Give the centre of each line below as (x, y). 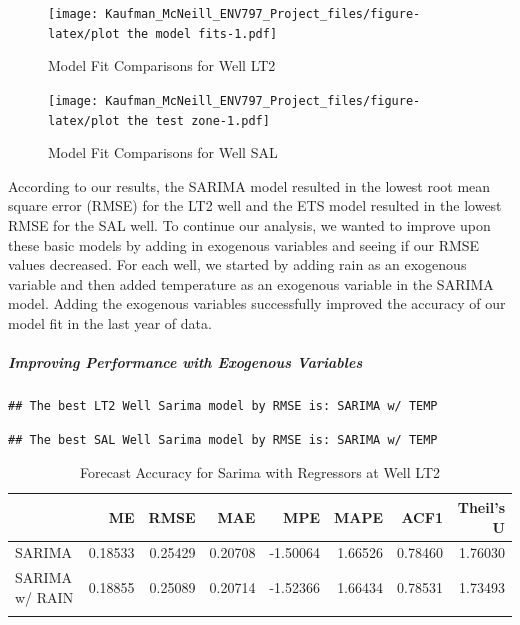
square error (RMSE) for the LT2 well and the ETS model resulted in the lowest (255, 205)
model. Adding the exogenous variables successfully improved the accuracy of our (257, 303)
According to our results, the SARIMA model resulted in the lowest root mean (249, 185)
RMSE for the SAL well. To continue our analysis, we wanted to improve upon (249, 225)
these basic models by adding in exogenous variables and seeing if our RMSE (244, 244)
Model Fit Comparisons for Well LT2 (162, 65)
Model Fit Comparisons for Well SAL (163, 152)
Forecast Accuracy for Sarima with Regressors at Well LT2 (260, 472)
